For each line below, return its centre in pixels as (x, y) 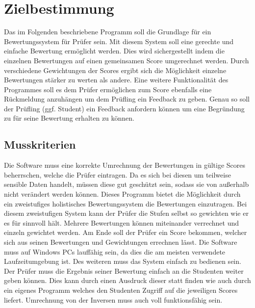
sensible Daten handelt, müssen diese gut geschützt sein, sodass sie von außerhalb (127, 184)
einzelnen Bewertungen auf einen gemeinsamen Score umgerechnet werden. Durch (127, 60)
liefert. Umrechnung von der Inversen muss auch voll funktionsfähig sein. (113, 299)
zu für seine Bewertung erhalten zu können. (69, 118)
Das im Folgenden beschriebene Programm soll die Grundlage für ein (108, 32)
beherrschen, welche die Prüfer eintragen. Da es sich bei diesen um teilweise (117, 174)
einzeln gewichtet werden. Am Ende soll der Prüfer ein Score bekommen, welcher (126, 232)
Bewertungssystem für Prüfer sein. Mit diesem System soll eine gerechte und (119, 41)
